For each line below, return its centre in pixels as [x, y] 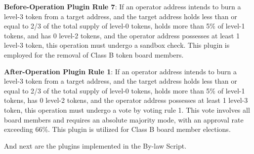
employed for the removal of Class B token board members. [94, 54]
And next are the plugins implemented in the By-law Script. [95, 145]
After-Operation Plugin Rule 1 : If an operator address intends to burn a [120, 71]
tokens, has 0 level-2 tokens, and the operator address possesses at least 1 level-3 [126, 100]
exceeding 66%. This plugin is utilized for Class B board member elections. [117, 129]
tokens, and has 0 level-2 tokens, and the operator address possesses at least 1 [122, 35]
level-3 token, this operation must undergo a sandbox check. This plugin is [117, 45]
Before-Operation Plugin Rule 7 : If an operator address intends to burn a [123, 6]
